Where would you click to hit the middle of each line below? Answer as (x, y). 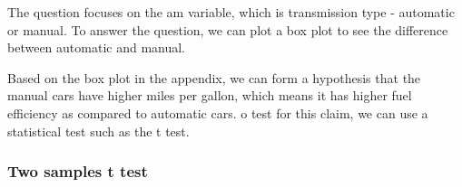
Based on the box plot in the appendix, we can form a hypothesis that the (214, 77)
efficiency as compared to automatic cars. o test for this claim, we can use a (218, 112)
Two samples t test (78, 171)
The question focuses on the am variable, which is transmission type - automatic (231, 12)
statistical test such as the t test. (98, 131)
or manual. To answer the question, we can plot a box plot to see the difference (228, 29)
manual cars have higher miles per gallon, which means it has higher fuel (210, 95)
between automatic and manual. (96, 47)
